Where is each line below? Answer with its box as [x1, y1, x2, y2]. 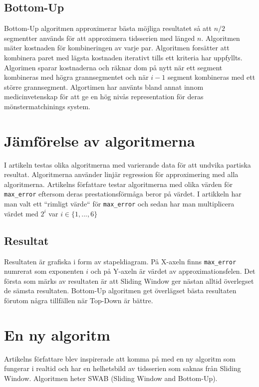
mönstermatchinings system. [4, 101, 90, 111]
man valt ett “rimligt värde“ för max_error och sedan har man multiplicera [4, 198, 235, 209]
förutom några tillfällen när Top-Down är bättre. [4, 295, 153, 305]
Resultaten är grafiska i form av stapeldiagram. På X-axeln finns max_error [4, 256, 237, 266]
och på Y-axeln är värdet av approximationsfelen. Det [90, 266, 256, 276]
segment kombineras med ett [167, 72, 256, 82]
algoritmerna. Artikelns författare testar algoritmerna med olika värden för [4, 179, 233, 189]
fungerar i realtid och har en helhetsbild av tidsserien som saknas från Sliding [4, 363, 241, 374]
